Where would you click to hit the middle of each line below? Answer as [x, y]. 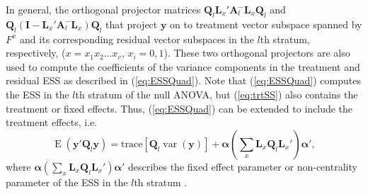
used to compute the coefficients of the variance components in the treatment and [183, 66]
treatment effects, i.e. [52, 122]
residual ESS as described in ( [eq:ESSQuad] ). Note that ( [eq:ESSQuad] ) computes [183, 80]
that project [132, 24]
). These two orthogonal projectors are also [257, 53]
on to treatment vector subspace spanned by [266, 24]
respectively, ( [36, 53]
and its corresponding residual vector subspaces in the [137, 39]
